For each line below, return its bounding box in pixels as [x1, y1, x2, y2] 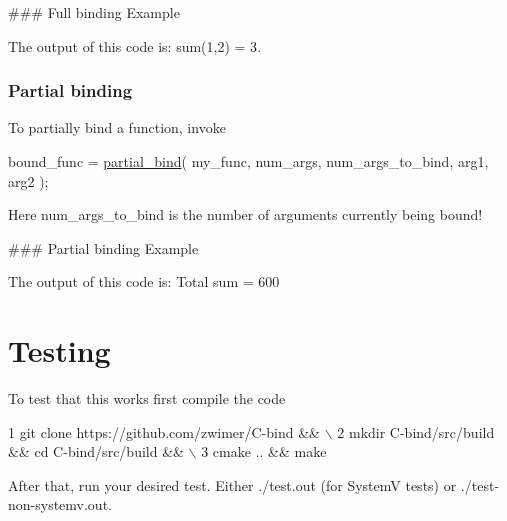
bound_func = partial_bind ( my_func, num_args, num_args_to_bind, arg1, [8, 151, 489, 171]
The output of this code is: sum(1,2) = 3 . [8, 35, 262, 56]
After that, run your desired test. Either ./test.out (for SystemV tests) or [8, 474, 457, 495]
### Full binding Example [8, 2, 180, 22]
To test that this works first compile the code [8, 388, 286, 409]
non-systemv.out [8, 494, 109, 515]
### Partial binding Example [8, 237, 199, 258]
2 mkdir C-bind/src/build [337, 421, 495, 442]
